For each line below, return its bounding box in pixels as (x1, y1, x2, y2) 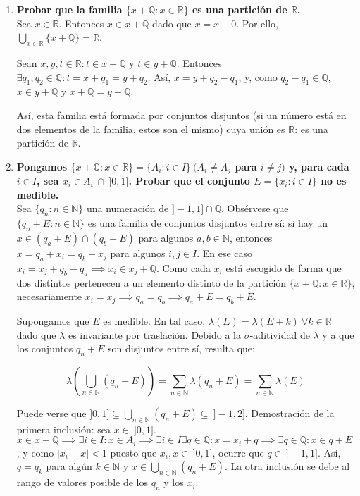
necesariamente (16, 289, 82, 304)
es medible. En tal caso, (103, 313, 206, 328)
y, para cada (289, 159, 349, 173)
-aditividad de (249, 327, 310, 342)
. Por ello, (236, 15, 278, 30)
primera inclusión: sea (16, 421, 111, 436)
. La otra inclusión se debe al (224, 459, 350, 473)
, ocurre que (212, 445, 264, 459)
